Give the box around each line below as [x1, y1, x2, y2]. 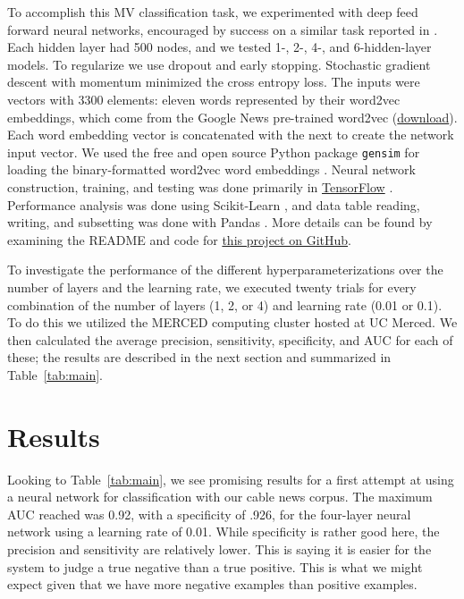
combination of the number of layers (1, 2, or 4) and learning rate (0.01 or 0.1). [7, 295, 443, 314]
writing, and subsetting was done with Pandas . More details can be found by [7, 213, 433, 232]
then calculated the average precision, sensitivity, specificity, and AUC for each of [7, 330, 453, 349]
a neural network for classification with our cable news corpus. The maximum [7, 487, 433, 506]
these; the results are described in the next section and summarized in [7, 348, 392, 367]
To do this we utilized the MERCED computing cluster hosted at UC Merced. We [7, 313, 458, 332]
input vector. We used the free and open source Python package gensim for [7, 142, 420, 161]
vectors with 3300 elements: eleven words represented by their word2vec [7, 89, 401, 108]
